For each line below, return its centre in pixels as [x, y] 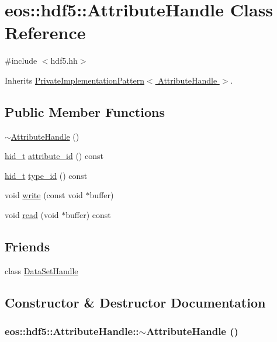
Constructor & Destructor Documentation [135, 302]
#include [21, 61]
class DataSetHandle [41, 270]
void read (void [32, 215]
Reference [45, 32]
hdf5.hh [64, 61]
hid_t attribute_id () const [54, 156]
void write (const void [44, 195]
